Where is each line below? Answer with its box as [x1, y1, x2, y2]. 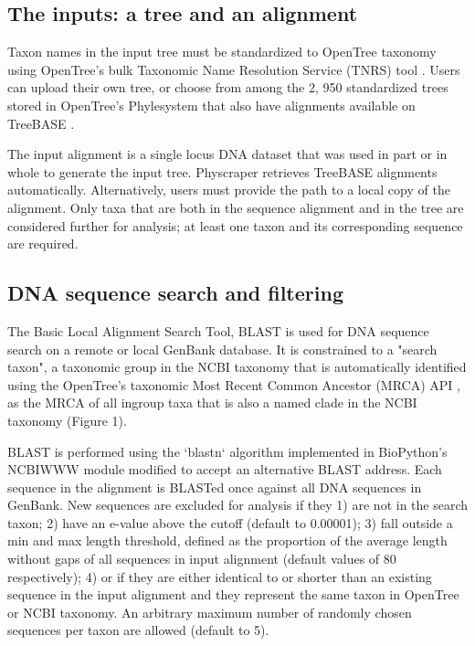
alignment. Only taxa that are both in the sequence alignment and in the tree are [7, 197, 464, 217]
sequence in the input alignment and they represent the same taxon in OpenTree [7, 585, 459, 604]
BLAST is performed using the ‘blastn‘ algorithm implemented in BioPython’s [7, 441, 448, 461]
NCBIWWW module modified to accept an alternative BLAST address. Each [7, 460, 442, 479]
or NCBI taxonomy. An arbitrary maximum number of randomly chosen [7, 602, 412, 621]
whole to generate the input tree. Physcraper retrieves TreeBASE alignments [7, 162, 438, 181]
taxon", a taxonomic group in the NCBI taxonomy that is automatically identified [7, 357, 467, 376]
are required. [7, 234, 79, 253]
